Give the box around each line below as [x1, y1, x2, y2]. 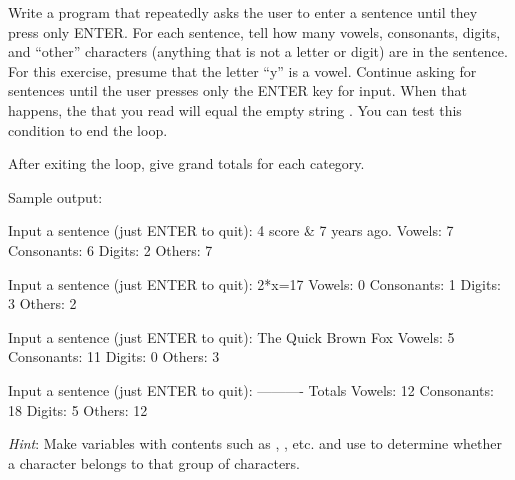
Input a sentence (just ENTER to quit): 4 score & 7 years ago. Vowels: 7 [8, 220, 454, 241]
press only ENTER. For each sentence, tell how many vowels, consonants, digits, [8, 21, 501, 42]
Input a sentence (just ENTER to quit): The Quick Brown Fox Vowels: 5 [8, 326, 455, 347]
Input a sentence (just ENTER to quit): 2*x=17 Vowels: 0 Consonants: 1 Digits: [8, 273, 501, 294]
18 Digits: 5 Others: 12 [8, 399, 148, 420]
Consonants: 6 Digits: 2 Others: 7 [8, 239, 213, 260]
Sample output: [8, 186, 103, 207]
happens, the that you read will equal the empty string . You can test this [8, 99, 462, 120]
